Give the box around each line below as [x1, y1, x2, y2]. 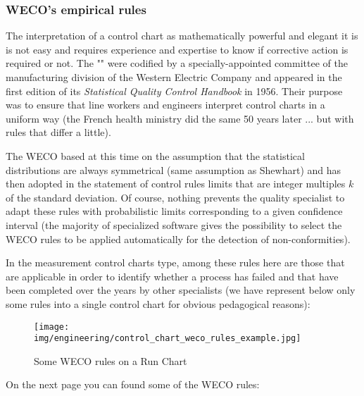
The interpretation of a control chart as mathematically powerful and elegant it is [6, 28, 358, 43]
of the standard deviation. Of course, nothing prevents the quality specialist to [6, 190, 345, 204]
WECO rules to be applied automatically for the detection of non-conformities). [6, 231, 351, 246]
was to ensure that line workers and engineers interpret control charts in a [6, 97, 325, 112]
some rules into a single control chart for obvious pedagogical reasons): [6, 296, 310, 311]
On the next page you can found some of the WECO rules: [6, 377, 260, 392]
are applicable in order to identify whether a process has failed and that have [6, 268, 339, 283]
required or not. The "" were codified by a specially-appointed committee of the [6, 56, 348, 70]
